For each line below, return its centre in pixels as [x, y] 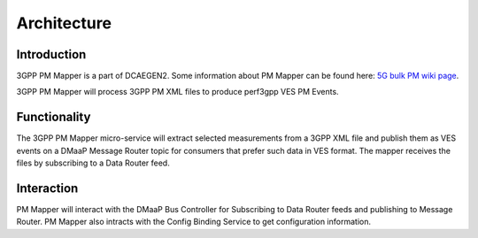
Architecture [64, 23]
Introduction [51, 54]
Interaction [47, 188]
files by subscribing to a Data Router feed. [93, 163]
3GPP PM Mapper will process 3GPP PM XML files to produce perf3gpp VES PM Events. [178, 92]
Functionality [54, 117]
